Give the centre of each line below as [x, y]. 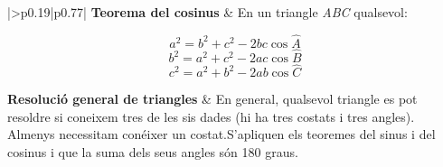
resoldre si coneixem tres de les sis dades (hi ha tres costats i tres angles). [211, 116]
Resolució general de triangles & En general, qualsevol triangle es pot [212, 99]
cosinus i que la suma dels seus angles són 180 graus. [153, 152]
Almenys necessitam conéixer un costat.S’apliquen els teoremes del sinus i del [221, 134]
